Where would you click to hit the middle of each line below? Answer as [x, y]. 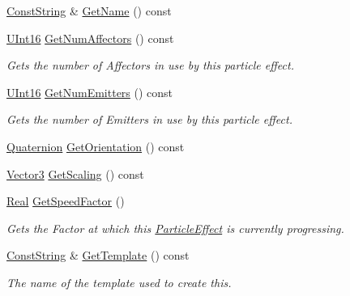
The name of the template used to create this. [119, 282]
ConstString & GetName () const [89, 11]
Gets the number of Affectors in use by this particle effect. [150, 65]
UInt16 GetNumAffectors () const [90, 38]
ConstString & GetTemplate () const [98, 255]
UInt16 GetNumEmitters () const [90, 92]
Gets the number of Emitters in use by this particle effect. [149, 119]
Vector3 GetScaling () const [75, 173]
